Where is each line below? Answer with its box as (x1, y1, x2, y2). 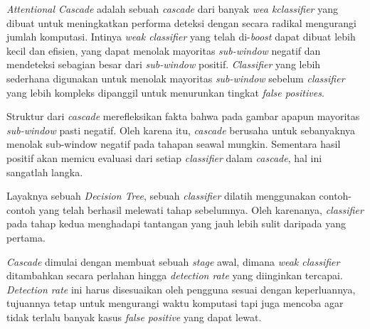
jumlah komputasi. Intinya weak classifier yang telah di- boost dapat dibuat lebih (6, 29, 356, 44)
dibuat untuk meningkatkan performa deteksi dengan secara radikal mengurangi (6, 15, 356, 30)
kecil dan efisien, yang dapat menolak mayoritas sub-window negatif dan (6, 43, 321, 58)
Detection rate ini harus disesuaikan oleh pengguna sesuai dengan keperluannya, (6, 281, 356, 296)
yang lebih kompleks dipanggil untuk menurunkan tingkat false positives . (6, 85, 324, 99)
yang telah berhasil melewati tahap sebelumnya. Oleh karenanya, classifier (38, 202, 364, 217)
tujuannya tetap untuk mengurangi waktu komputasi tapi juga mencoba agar (6, 296, 344, 311)
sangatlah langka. (6, 164, 83, 179)
